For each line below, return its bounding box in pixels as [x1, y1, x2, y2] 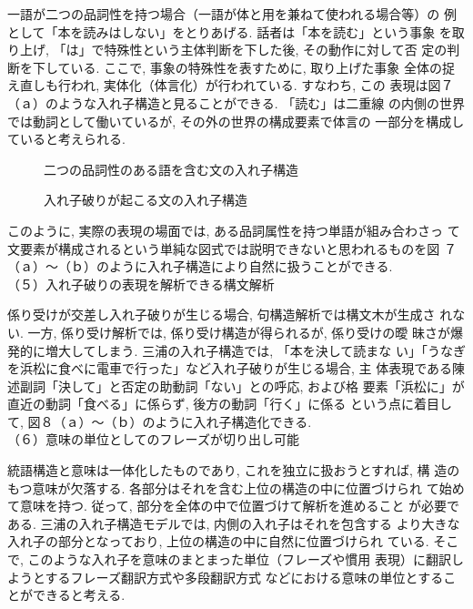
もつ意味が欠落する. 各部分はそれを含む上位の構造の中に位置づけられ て [7, 478, 439, 497]
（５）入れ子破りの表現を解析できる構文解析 [7, 274, 275, 293]
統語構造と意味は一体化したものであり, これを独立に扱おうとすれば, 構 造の [7, 461, 460, 480]
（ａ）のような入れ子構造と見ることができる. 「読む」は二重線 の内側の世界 [7, 93, 465, 112]
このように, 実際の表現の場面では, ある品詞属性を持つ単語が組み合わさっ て [7, 220, 460, 239]
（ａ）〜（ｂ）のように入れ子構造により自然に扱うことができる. [7, 257, 393, 276]
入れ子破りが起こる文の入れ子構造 [44, 190, 247, 209]
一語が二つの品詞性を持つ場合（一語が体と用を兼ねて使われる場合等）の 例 [7, 5, 457, 23]
